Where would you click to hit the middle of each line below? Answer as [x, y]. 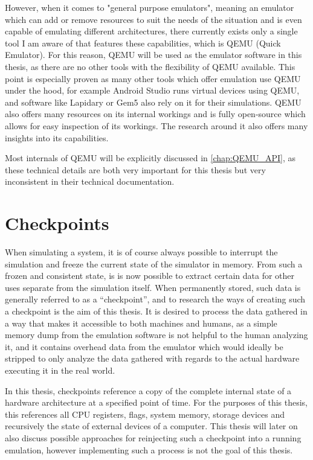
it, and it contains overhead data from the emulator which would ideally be [144, 346]
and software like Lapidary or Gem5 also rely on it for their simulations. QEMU [153, 102]
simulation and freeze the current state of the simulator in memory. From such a [154, 264]
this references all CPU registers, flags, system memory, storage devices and [145, 414]
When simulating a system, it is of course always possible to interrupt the [141, 252]
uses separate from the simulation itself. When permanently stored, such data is [153, 287]
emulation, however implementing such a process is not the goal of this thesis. [149, 449]
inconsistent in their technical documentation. [90, 181]
